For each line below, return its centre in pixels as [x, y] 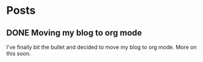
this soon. [19, 54]
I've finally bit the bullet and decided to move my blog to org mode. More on [101, 47]
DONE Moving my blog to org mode [74, 33]
